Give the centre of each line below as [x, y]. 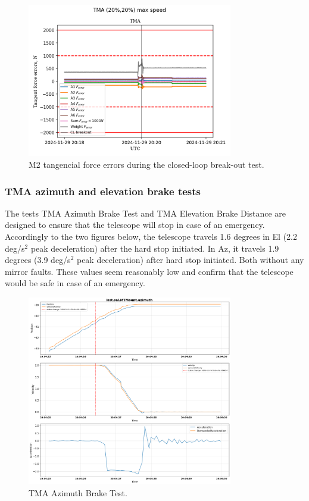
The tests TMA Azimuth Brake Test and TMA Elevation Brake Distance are [146, 213]
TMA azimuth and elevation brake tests [103, 191]
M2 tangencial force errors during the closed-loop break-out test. [146, 164]
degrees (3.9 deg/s [38, 260]
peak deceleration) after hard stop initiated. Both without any [190, 260]
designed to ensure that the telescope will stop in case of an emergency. [135, 225]
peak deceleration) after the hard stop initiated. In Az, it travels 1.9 [155, 248]
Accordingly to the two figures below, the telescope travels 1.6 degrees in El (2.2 [151, 236]
